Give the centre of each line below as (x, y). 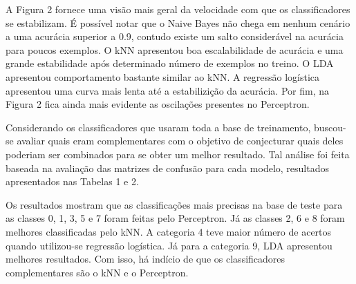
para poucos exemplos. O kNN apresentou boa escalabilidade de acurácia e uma (175, 49)
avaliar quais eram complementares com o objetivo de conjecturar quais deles (180, 141)
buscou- (330, 127)
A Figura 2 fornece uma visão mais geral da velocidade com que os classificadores (178, 9)
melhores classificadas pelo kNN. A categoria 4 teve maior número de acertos (169, 231)
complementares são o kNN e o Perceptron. (97, 272)
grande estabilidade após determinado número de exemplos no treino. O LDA (170, 63)
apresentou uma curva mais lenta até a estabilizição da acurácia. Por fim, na (167, 90)
